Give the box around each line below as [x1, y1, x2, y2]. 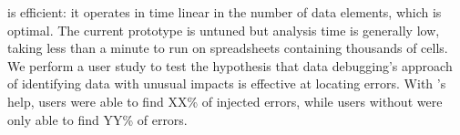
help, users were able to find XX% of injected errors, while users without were [7, 91, 443, 110]
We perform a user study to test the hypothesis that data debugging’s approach [7, 56, 453, 75]
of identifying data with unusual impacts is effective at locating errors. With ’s [7, 74, 446, 93]
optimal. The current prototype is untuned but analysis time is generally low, [7, 20, 440, 39]
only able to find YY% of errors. [7, 109, 188, 129]
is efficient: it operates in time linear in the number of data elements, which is [7, 3, 442, 21]
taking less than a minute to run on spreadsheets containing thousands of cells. [7, 38, 448, 57]
